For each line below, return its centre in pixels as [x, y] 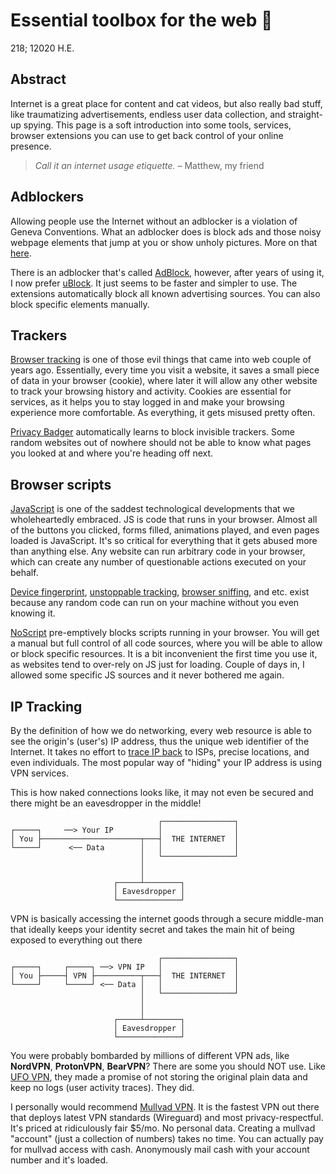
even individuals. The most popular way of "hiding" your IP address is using [166, 762]
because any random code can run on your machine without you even [155, 603]
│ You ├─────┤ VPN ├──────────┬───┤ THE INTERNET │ [125, 976]
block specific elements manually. [80, 304]
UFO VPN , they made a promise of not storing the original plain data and [159, 1077]
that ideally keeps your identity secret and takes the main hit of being [152, 929]
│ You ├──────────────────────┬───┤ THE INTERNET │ [125, 839]
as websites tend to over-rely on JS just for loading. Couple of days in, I [157, 665]
